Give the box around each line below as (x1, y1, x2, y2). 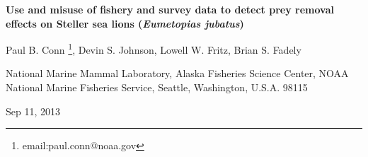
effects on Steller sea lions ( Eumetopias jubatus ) (6, 16, 244, 30)
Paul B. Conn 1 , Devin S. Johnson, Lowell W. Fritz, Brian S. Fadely (6, 40, 301, 57)
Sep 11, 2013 (6, 103, 60, 118)
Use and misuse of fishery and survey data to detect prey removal (6, 2, 334, 16)
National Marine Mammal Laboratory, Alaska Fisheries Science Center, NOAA (6, 66, 349, 81)
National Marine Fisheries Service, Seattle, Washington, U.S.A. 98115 (6, 80, 308, 95)
